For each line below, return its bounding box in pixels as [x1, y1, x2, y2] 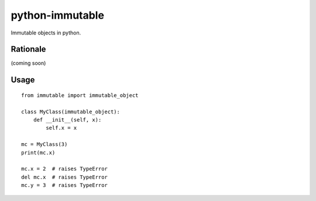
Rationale [11, 44, 46, 54]
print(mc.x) [21, 149, 56, 156]
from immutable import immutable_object [21, 92, 139, 99]
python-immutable [11, 9, 105, 22]
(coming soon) [11, 60, 46, 67]
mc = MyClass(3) [21, 141, 68, 148]
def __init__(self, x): [33, 117, 102, 123]
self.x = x [46, 124, 77, 131]
